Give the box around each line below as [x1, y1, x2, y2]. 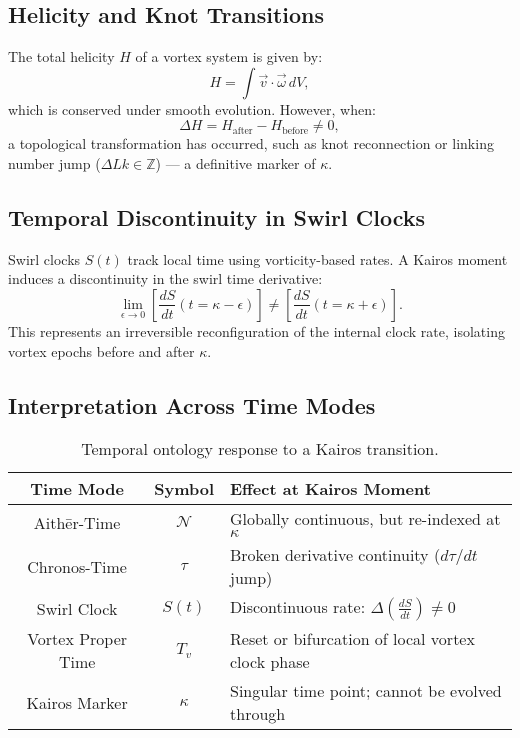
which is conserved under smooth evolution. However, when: [8, 98, 376, 119]
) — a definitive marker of [155, 152, 316, 173]
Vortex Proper [27, 627, 128, 651]
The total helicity [8, 46, 115, 67]
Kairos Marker [26, 690, 128, 714]
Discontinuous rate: [230, 595, 366, 619]
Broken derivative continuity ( [230, 543, 441, 567]
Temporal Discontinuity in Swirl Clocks [8, 201, 425, 232]
